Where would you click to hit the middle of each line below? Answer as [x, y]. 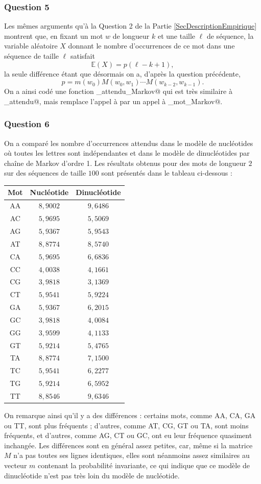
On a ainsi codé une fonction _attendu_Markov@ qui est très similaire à [118, 91]
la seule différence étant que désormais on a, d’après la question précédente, [122, 73]
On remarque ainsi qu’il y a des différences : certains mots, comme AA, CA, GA [130, 415]
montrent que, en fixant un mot [54, 35]
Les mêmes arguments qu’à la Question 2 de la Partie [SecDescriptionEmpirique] [130, 26]
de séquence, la [230, 35]
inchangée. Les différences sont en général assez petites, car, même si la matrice [128, 445]
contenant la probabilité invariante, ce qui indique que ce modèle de [144, 465]
